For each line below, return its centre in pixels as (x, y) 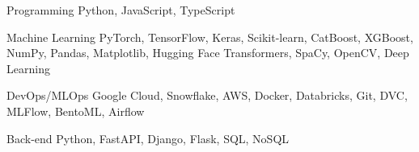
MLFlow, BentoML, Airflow (76, 111)
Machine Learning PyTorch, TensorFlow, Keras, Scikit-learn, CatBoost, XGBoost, (210, 37)
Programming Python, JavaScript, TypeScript (121, 10)
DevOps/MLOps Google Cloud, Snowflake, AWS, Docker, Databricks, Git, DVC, (207, 95)
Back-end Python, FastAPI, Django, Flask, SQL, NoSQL (148, 138)
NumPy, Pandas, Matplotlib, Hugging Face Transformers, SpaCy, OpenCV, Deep (208, 53)
